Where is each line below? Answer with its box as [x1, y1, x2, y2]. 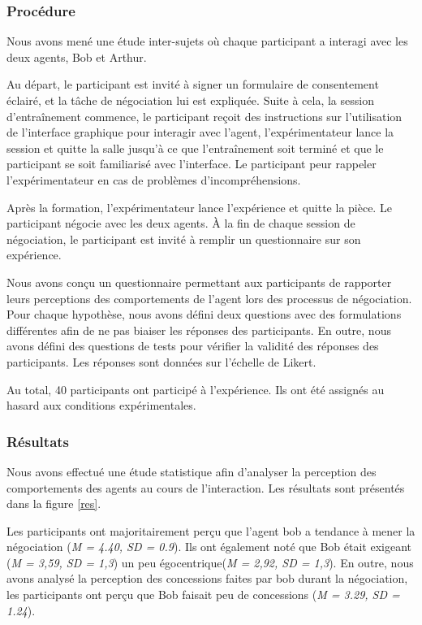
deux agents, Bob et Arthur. [6, 48, 147, 65]
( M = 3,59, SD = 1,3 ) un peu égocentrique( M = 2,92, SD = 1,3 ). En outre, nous [6, 553, 414, 571]
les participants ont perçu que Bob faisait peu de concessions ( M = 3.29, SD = [6, 586, 400, 603]
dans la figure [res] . [6, 495, 101, 512]
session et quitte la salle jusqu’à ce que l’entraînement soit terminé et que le [6, 139, 384, 156]
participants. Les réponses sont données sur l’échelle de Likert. [6, 353, 316, 370]
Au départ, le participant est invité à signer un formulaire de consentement [6, 76, 379, 93]
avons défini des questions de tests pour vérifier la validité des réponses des [6, 337, 379, 354]
